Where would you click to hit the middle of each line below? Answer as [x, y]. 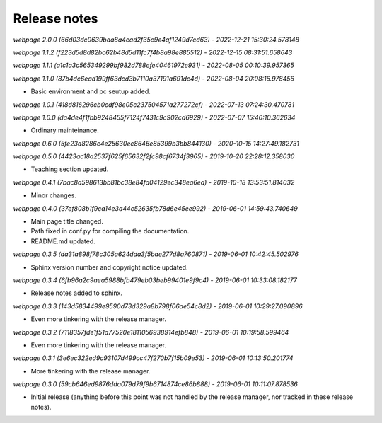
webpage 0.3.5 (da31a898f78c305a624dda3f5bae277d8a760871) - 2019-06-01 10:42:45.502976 [156, 254]
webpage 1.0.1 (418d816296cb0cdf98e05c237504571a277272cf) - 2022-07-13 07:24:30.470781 [154, 104]
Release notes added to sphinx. [77, 293]
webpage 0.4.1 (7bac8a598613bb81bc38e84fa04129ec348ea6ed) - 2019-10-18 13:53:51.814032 [154, 182]
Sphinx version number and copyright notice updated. [109, 267]
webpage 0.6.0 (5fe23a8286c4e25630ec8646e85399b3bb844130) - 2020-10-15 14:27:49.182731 [156, 143]
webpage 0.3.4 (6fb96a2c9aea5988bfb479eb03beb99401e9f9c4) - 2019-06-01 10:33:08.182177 [155, 280]
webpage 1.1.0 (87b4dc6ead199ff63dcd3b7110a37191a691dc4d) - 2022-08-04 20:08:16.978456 [154, 79]
